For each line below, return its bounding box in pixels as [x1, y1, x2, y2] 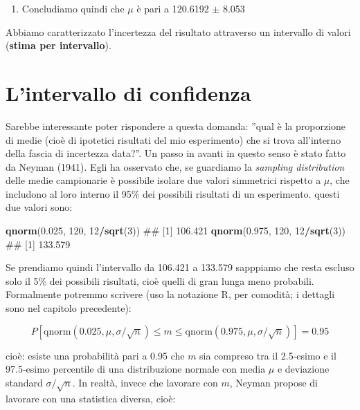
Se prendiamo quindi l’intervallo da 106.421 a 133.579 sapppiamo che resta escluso [6, 260, 354, 274]
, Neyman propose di [229, 375, 318, 389]
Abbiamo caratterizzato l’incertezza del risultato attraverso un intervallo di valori [6, 24, 351, 39]
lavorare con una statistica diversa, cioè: [6, 391, 176, 405]
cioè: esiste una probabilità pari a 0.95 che [6, 348, 185, 362]
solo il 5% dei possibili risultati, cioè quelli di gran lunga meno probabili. [6, 273, 314, 288]
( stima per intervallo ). [6, 38, 111, 53]
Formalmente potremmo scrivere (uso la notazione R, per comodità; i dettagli [6, 287, 335, 301]
